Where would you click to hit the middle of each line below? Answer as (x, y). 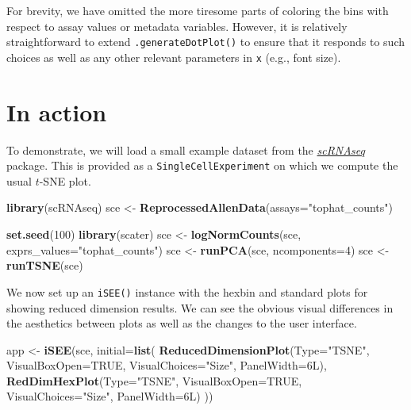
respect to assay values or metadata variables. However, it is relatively (177, 26)
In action (57, 111)
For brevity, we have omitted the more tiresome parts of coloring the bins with (198, 10)
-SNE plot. (65, 180)
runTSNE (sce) (45, 265)
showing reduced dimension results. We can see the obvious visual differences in (200, 307)
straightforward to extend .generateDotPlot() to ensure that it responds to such (206, 42)
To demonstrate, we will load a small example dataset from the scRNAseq (186, 149)
